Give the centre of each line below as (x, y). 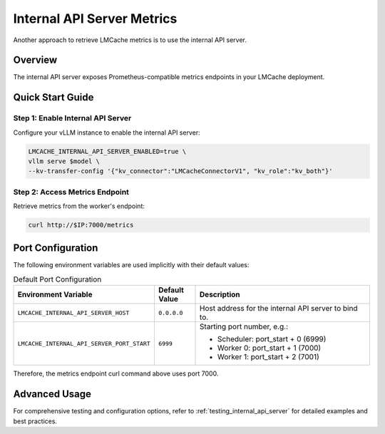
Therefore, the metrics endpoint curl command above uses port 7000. (116, 373)
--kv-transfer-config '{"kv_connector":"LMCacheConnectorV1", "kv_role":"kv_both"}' (180, 171)
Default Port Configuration (57, 279)
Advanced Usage (52, 394)
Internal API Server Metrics (95, 19)
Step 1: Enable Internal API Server (72, 118)
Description (220, 294)
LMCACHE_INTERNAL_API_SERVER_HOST (73, 312)
